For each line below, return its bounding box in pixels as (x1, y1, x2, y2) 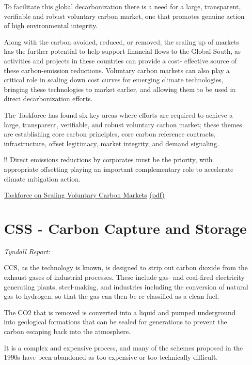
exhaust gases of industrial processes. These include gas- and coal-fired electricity (4, 272, 245, 282)
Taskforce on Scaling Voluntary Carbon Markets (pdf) (4, 190, 165, 200)
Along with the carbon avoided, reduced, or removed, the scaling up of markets (4, 36, 239, 46)
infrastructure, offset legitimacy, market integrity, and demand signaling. (4, 138, 219, 148)
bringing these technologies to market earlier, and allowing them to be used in (4, 84, 236, 94)
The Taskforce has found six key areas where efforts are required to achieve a (4, 109, 233, 120)
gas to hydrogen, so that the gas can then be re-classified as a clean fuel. (4, 291, 219, 301)
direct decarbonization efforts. (4, 93, 93, 104)
